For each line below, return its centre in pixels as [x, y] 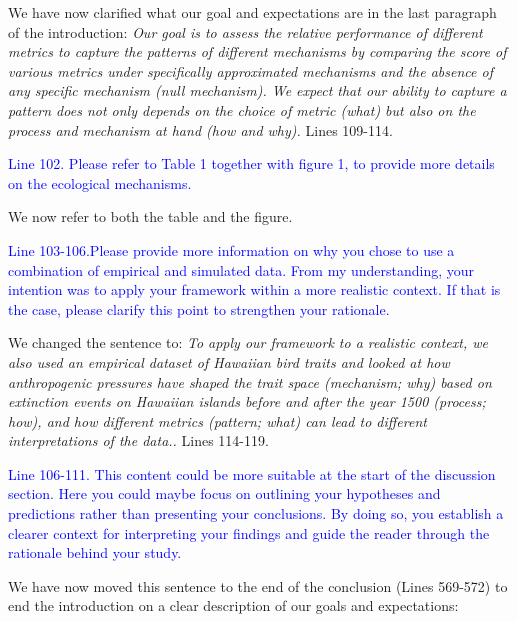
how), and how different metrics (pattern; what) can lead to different [217, 420]
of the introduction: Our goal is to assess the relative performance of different [245, 31]
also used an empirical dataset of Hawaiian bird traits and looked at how [229, 361]
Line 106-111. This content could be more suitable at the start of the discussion [252, 473]
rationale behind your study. [95, 552]
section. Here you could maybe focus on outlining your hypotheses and [224, 493]
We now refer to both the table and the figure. [150, 216]
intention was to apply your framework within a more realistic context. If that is [254, 289]
